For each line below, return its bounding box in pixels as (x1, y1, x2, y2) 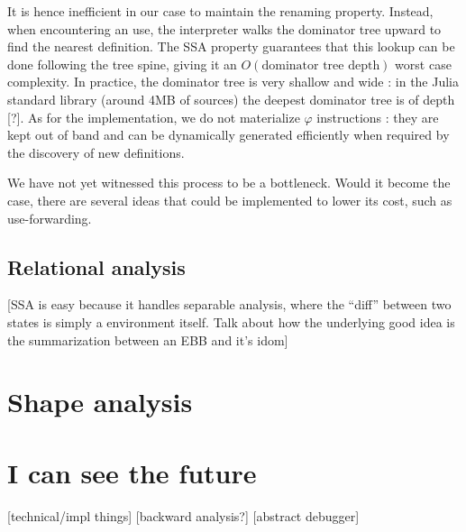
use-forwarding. (7, 208, 92, 227)
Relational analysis (7, 252, 186, 280)
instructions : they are (316, 107, 439, 126)
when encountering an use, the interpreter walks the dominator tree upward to (7, 19, 442, 38)
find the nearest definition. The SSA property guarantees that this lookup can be (7, 37, 455, 56)
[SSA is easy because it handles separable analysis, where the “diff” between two (7, 295, 452, 314)
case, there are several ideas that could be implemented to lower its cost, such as (7, 190, 452, 209)
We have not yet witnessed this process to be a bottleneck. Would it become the (7, 173, 451, 192)
